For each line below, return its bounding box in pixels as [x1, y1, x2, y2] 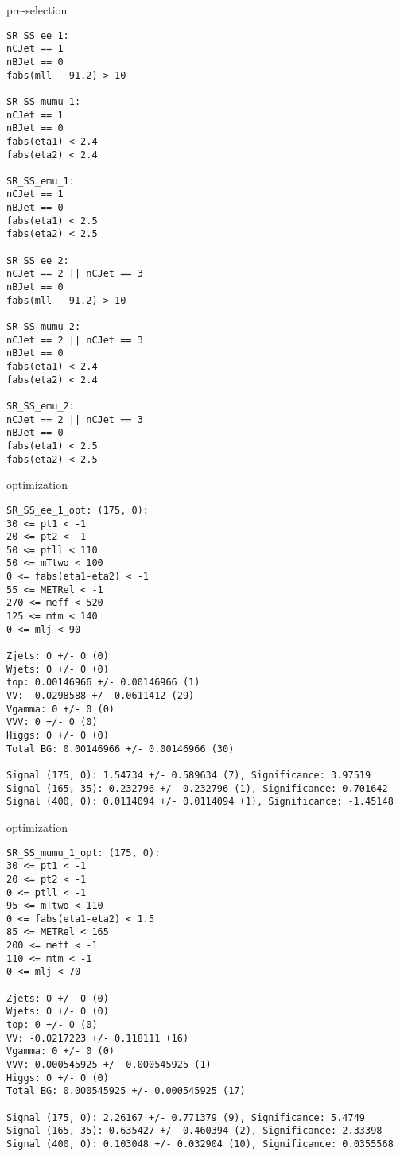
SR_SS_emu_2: [6, 400, 75, 412]
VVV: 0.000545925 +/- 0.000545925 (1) [6, 1059, 212, 1071]
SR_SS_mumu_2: [6, 321, 81, 333]
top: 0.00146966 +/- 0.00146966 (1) [6, 677, 200, 689]
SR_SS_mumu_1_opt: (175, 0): [6, 847, 161, 859]
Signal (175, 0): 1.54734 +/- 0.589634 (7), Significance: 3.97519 [6, 769, 371, 781]
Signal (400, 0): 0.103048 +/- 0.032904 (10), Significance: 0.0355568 [6, 1138, 394, 1150]
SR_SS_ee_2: [6, 254, 69, 266]
